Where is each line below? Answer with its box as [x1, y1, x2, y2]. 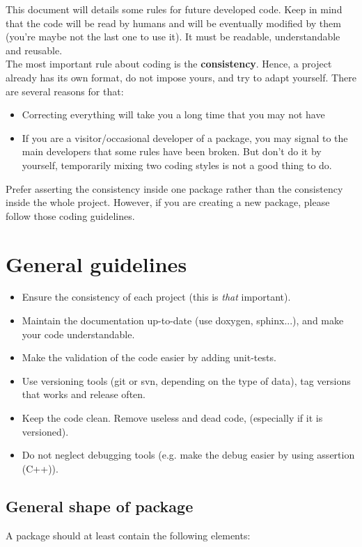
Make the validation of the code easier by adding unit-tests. [22, 350, 276, 365]
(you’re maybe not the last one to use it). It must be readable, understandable [6, 29, 340, 44]
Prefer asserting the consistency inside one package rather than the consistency [6, 181, 343, 196]
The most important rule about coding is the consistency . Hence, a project [6, 56, 332, 71]
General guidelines [6, 249, 187, 278]
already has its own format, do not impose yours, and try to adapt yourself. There [6, 70, 356, 84]
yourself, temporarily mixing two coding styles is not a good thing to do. [22, 157, 332, 172]
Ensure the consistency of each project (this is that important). [22, 290, 291, 304]
